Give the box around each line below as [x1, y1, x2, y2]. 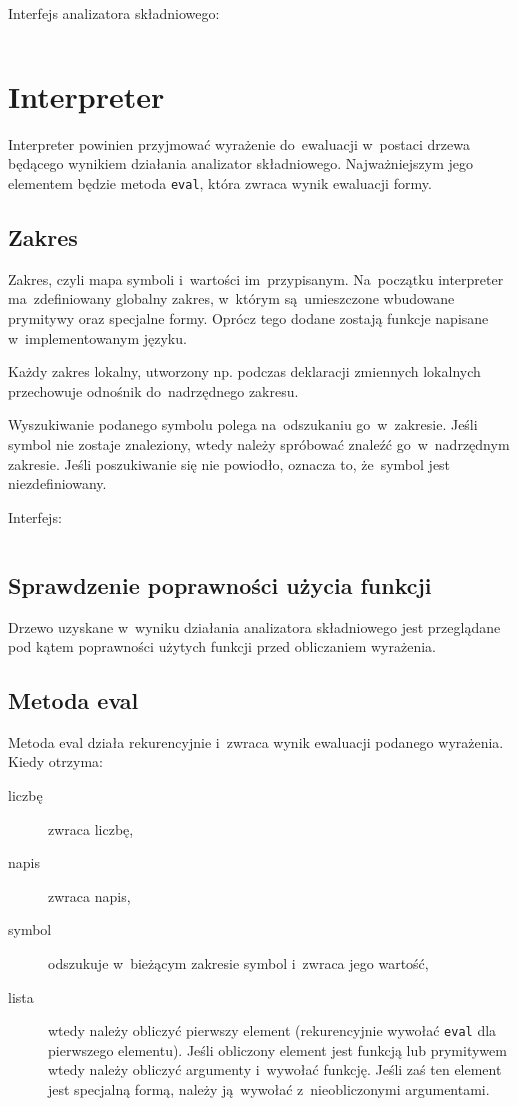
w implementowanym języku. [8, 327, 187, 348]
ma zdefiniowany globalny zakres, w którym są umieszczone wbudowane [8, 288, 455, 309]
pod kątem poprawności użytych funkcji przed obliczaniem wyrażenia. [8, 636, 436, 657]
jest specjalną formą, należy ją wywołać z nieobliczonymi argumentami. [48, 1079, 490, 1100]
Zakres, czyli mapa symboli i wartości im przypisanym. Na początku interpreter [8, 268, 504, 289]
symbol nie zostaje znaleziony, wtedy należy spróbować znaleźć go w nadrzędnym [8, 433, 510, 454]
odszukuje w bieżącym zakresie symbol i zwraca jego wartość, [48, 953, 429, 974]
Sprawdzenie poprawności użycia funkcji [8, 569, 432, 600]
